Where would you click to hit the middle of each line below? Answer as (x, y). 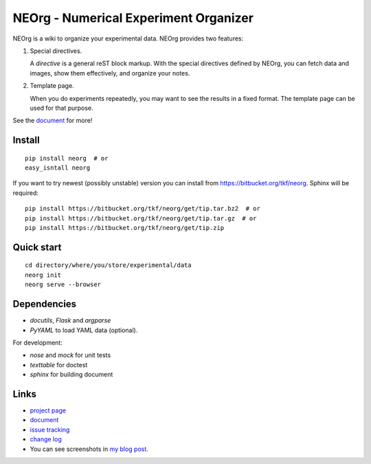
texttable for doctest (59, 364)
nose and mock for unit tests (70, 355)
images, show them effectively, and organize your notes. (110, 73)
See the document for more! (53, 121)
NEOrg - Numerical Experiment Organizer (133, 18)
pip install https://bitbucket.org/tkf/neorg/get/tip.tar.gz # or (141, 218)
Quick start (37, 247)
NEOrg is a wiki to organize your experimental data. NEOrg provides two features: (128, 38)
